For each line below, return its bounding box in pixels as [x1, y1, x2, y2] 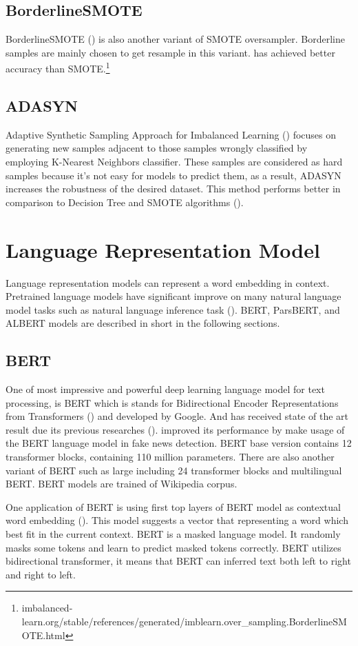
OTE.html [21, 627, 65, 642]
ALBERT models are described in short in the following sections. [6, 316, 280, 330]
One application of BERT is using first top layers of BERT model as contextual [6, 499, 341, 514]
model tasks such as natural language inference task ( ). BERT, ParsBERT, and [6, 302, 340, 316]
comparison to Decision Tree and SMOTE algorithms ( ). [6, 194, 244, 209]
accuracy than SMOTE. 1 [6, 59, 110, 76]
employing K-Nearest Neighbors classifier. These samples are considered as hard [6, 154, 343, 169]
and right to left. [6, 567, 76, 581]
